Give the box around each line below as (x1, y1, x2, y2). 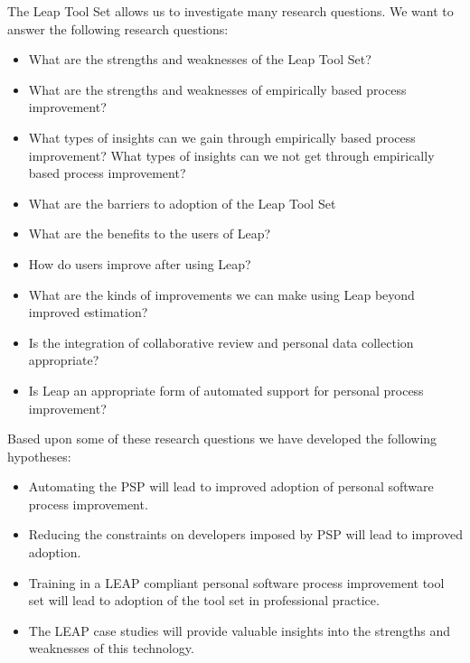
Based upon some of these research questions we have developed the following (7, 429, 437, 448)
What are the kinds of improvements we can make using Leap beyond (28, 285, 415, 303)
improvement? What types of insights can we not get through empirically (28, 145, 435, 164)
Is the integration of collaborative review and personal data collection (28, 332, 414, 351)
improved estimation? (28, 303, 148, 322)
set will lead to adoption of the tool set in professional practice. (28, 591, 380, 610)
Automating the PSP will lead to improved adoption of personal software (28, 477, 434, 496)
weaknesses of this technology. (28, 639, 194, 658)
